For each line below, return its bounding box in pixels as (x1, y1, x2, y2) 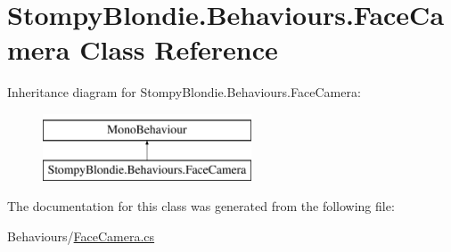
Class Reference (79, 31, 278, 68)
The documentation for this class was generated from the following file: (7, 197, 395, 215)
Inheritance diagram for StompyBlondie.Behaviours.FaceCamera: (7, 83, 361, 102)
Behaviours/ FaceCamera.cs (7, 226, 155, 245)
